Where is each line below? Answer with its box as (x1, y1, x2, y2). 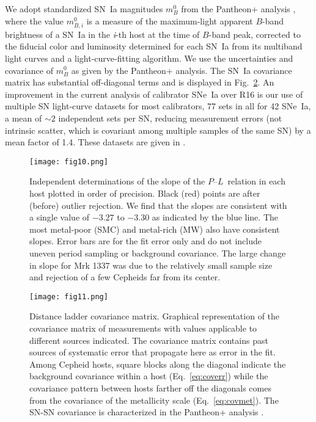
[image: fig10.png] (29, 157, 108, 166)
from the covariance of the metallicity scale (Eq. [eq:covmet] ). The (29, 393, 279, 406)
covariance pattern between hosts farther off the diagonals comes (29, 381, 271, 394)
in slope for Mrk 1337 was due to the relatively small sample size (29, 258, 273, 271)
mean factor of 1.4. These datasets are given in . (5, 136, 186, 148)
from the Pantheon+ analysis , (181, 2, 296, 15)
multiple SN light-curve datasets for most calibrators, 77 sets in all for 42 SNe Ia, (5, 100, 311, 112)
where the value (5, 14, 64, 27)
